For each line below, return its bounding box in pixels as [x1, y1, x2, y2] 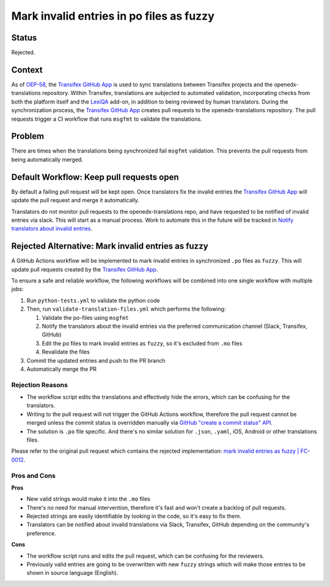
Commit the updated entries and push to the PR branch [26, 357, 166, 364]
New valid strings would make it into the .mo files [26, 495, 151, 502]
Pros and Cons [11, 471, 56, 480]
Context [11, 64, 43, 75]
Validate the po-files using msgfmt [42, 314, 129, 321]
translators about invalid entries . [11, 225, 93, 232]
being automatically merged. [11, 156, 84, 163]
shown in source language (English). [26, 569, 119, 577]
